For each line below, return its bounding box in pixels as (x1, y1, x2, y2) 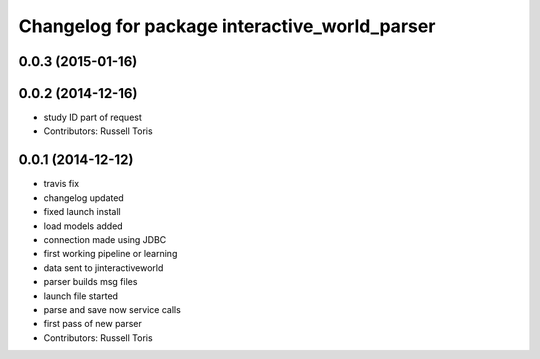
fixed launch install (43, 206, 121, 218)
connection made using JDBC (43, 233, 167, 245)
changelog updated (43, 191, 124, 204)
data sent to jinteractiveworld (43, 261, 164, 274)
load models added (43, 220, 124, 232)
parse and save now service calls (43, 303, 182, 315)
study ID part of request (43, 111, 142, 124)
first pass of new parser (43, 318, 142, 330)
